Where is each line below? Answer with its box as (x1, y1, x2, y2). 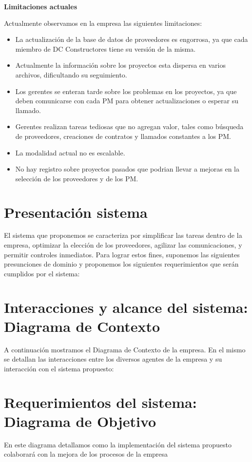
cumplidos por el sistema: (4, 268, 80, 278)
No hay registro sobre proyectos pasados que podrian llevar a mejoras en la (15, 164, 240, 174)
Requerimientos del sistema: (4, 392, 197, 412)
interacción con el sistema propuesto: (4, 363, 114, 373)
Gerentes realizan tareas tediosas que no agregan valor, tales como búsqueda (15, 121, 244, 132)
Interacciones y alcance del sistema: (4, 297, 248, 317)
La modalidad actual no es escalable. (15, 147, 125, 157)
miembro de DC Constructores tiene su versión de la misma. (15, 43, 196, 54)
